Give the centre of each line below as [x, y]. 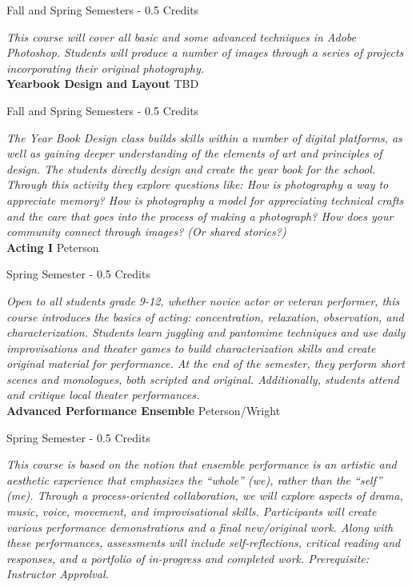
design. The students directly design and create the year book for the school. [191, 168]
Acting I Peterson [53, 247]
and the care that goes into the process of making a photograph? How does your [200, 216]
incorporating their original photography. [106, 68]
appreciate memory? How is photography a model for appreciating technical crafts [205, 200]
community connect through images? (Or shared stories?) [146, 232]
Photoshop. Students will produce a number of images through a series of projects [205, 52]
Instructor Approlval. [58, 574]
